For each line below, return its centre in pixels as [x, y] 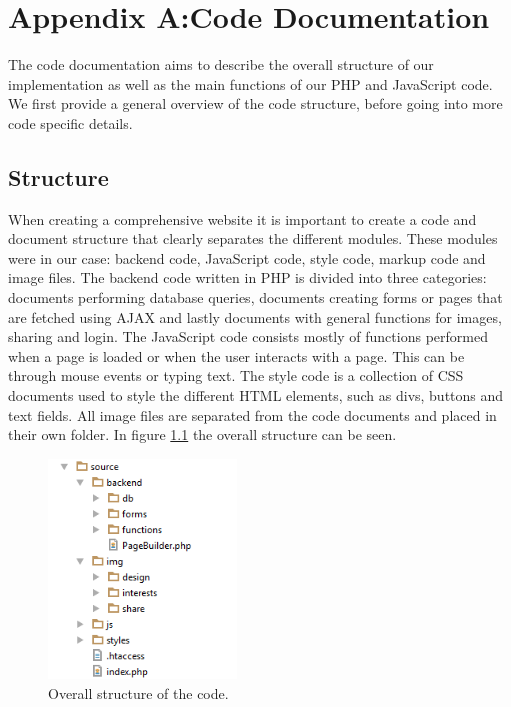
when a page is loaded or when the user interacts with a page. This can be [236, 355]
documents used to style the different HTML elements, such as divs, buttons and [256, 395]
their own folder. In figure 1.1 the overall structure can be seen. [202, 434]
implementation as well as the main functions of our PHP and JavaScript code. [250, 83]
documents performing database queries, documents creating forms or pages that [255, 297]
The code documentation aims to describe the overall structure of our [221, 64]
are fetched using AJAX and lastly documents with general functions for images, [255, 316]
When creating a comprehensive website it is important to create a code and [242, 218]
